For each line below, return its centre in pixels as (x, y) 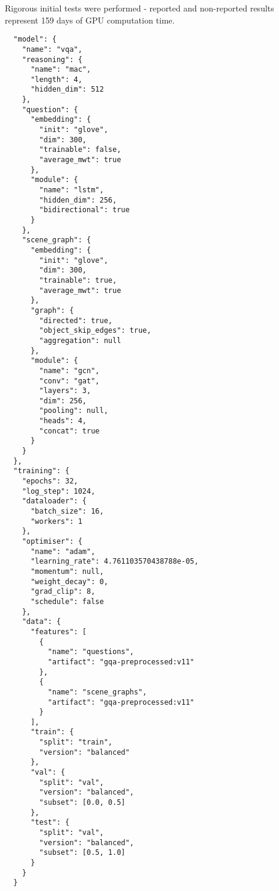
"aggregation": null (80, 340)
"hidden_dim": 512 (67, 90)
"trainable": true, (78, 280)
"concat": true (69, 431)
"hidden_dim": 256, (78, 200)
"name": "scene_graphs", (97, 692)
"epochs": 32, (50, 481)
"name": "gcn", (69, 370)
